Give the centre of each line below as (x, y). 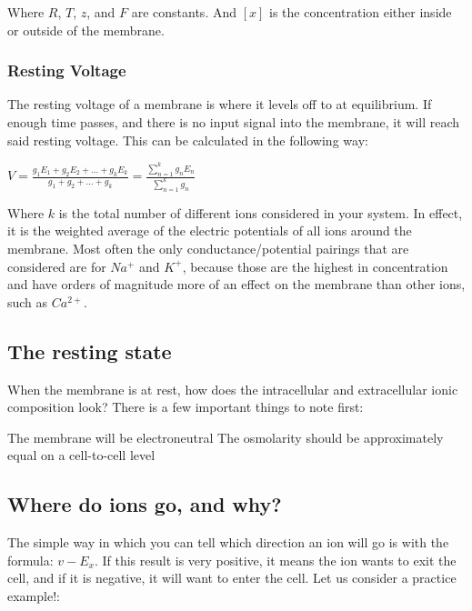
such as (28, 301)
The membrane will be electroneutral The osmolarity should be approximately (226, 437)
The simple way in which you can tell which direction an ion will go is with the (228, 542)
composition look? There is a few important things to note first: (186, 407)
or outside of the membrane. (86, 30)
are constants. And (184, 12)
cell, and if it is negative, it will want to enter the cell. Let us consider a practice (232, 578)
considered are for (57, 266)
